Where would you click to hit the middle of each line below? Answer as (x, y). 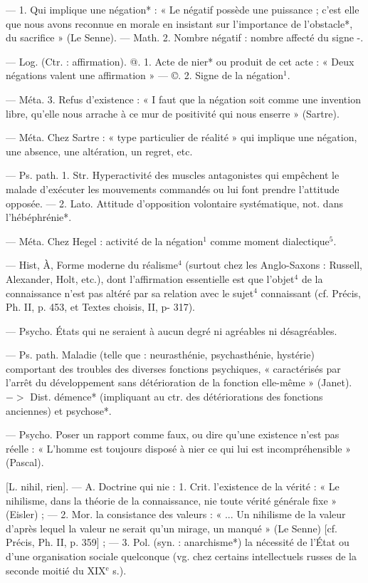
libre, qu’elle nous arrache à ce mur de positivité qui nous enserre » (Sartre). (173, 113)
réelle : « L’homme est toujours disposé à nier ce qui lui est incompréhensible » (178, 448)
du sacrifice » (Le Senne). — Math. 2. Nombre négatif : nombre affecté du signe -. (185, 37)
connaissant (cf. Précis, (311, 293)
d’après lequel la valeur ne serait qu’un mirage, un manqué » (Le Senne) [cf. (172, 528)
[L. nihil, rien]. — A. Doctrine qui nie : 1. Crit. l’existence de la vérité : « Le (173, 486)
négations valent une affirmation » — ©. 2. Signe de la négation (145, 75)
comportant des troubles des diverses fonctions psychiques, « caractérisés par (173, 368)
